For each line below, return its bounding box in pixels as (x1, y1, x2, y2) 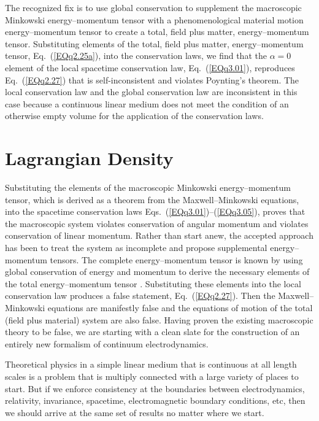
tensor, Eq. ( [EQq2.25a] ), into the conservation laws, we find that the (5, 49, 267, 62)
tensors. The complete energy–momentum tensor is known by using (50, 253, 303, 266)
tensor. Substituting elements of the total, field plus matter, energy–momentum (5, 37, 304, 50)
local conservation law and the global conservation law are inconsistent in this (5, 85, 298, 98)
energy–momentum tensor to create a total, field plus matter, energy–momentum (5, 25, 309, 38)
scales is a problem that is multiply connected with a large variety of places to (5, 369, 299, 382)
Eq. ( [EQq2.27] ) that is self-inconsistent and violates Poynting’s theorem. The (5, 73, 299, 86)
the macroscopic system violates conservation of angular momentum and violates (5, 217, 309, 230)
